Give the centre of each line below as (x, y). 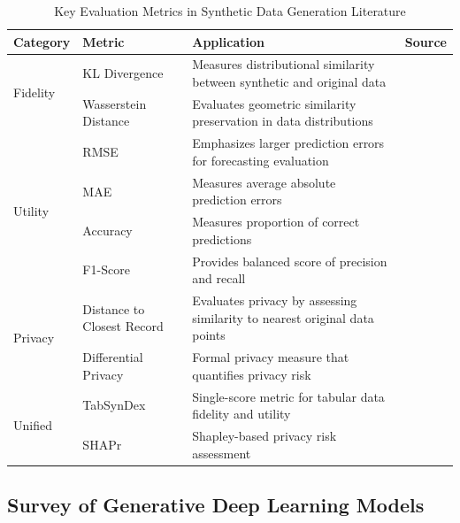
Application (228, 41)
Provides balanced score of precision (290, 261)
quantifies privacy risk (252, 374)
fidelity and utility (241, 414)
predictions (222, 238)
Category (42, 41)
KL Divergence (123, 73)
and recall (219, 278)
